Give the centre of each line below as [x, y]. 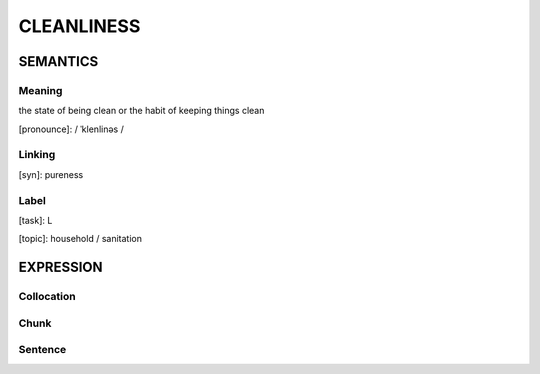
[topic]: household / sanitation [80, 239]
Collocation [47, 297]
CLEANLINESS [79, 26]
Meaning [40, 90]
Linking [37, 155]
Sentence [42, 350]
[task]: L [35, 220]
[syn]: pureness [51, 174]
